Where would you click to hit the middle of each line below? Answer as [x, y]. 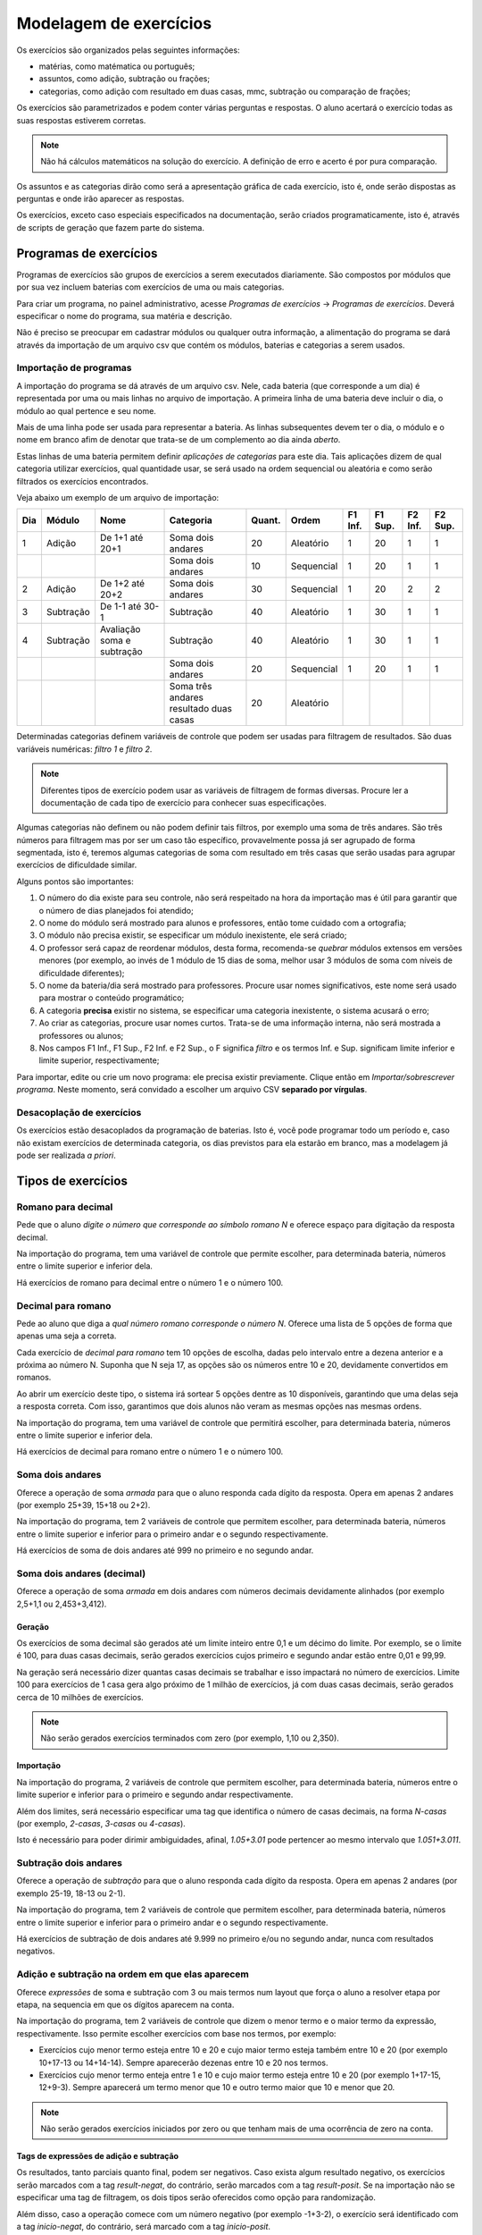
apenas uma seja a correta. [66, 1336]
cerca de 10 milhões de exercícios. [80, 1697]
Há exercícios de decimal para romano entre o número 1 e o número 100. [150, 1452]
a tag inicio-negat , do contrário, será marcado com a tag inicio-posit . [144, 2227]
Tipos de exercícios [72, 1181]
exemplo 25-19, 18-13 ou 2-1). [71, 1893]
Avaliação [120, 629]
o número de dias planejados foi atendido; [116, 910]
